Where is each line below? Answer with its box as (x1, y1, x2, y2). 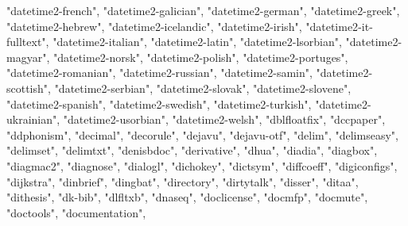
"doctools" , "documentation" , (6, 204, 146, 220)
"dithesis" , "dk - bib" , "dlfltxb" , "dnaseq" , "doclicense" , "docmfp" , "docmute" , (6, 189, 368, 205)
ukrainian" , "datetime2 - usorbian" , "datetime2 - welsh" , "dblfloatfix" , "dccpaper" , (6, 111, 386, 128)
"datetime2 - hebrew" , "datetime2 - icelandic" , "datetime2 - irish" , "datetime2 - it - (6, 17, 373, 34)
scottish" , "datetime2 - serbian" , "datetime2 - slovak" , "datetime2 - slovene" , (6, 79, 352, 96)
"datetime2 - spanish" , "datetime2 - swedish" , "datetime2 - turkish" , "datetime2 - (6, 95, 371, 112)
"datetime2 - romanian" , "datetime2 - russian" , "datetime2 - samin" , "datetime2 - (6, 64, 373, 81)
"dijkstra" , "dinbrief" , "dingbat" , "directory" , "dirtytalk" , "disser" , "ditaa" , (6, 173, 359, 190)
